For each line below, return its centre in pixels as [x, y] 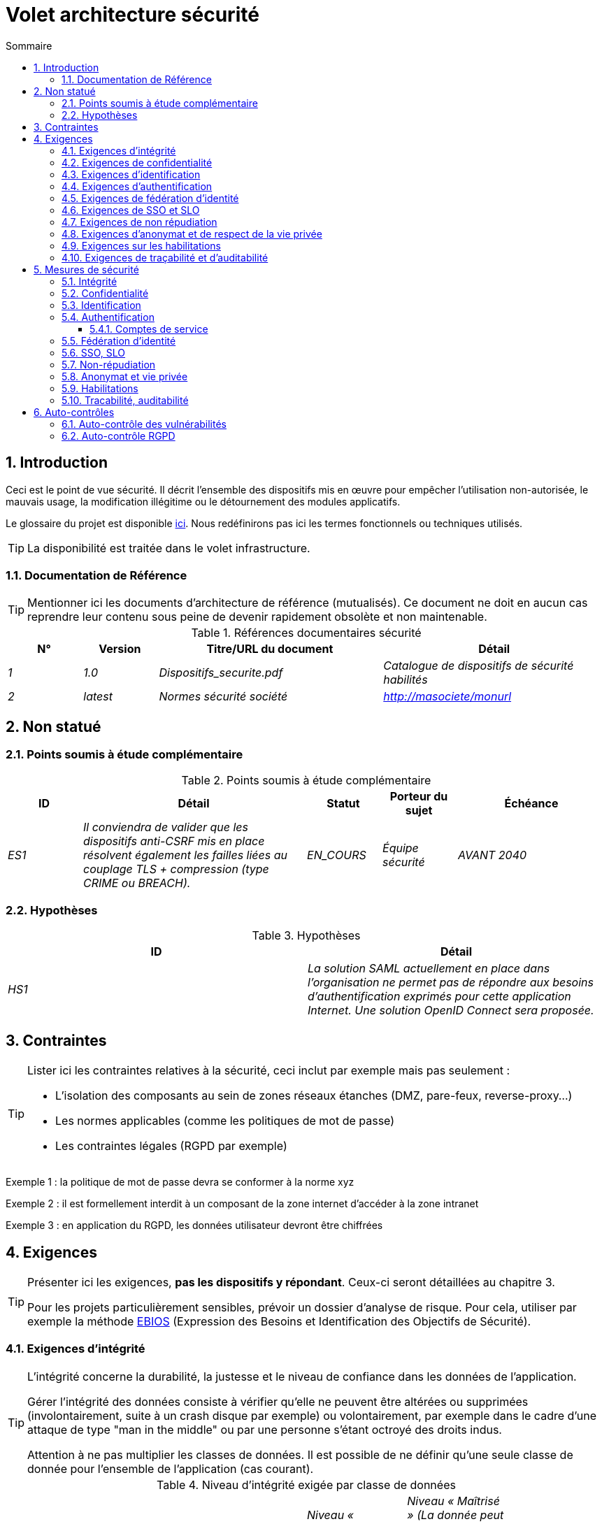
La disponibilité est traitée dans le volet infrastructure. [169, 548]
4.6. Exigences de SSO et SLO [131, 210]
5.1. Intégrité [89, 281]
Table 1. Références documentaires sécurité [306, 633]
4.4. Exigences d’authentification [137, 186]
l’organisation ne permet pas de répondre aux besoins [451, 983]
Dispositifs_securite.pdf [221, 673]
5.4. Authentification [108, 317]
